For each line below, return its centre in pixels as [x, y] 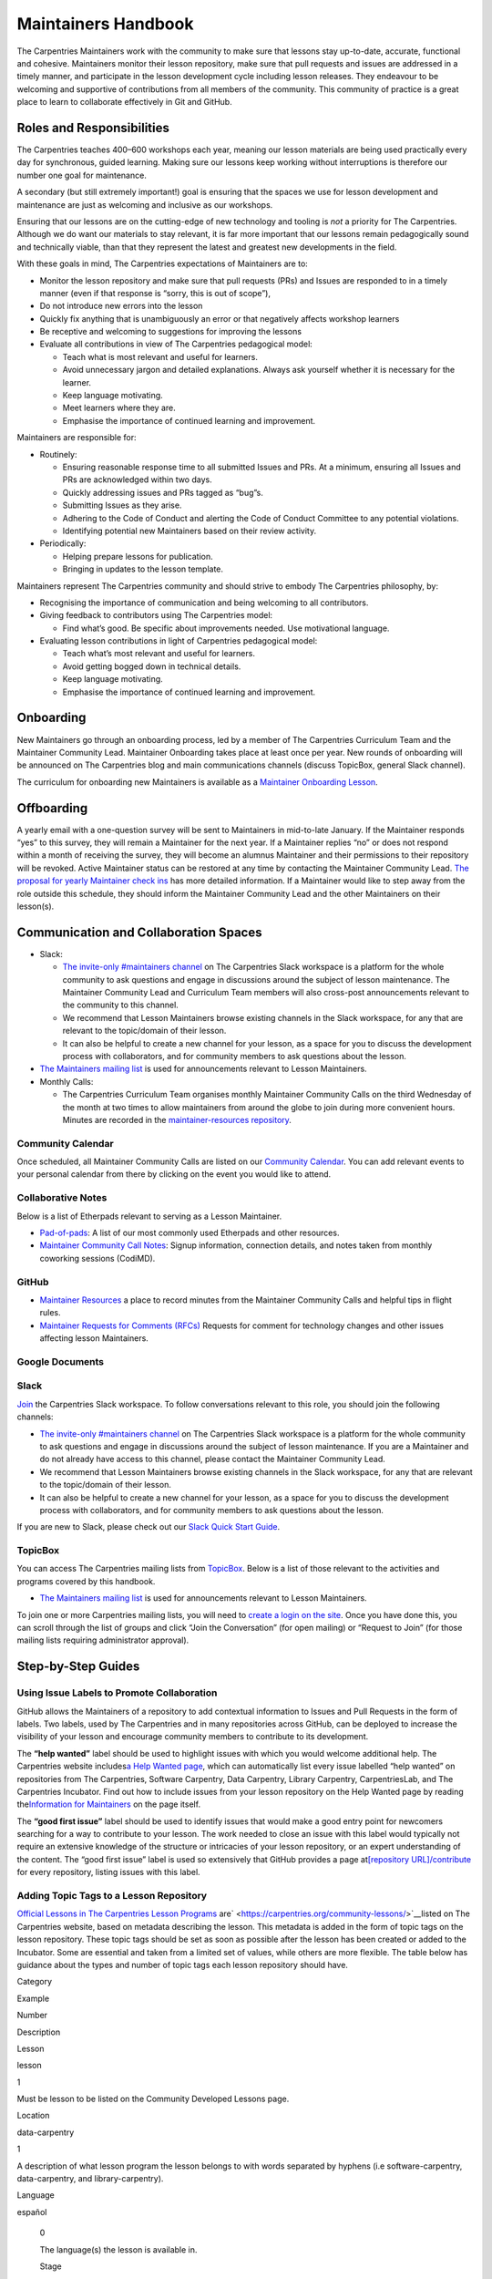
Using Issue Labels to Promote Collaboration [117, 1693]
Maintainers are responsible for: [77, 438]
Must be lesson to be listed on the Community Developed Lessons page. [153, 2099]
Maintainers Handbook [105, 24]
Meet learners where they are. [119, 408]
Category [35, 1982]
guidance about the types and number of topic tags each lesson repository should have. [182, 1964]
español [32, 2212]
